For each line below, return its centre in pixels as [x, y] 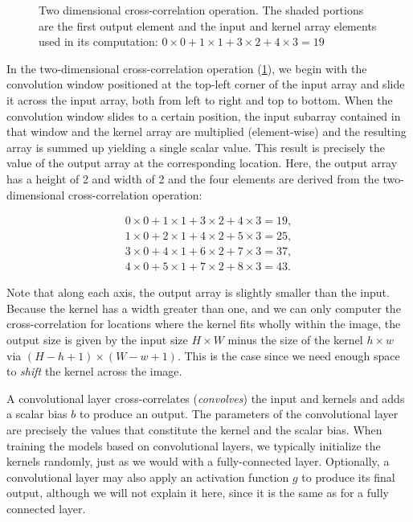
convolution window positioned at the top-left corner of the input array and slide [206, 84]
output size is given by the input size [97, 340]
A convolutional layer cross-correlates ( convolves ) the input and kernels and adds [206, 398]
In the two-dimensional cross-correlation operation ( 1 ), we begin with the [187, 68]
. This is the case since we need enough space [288, 355]
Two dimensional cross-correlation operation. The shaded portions [201, 10]
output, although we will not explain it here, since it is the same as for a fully [198, 493]
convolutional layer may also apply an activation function [148, 477]
